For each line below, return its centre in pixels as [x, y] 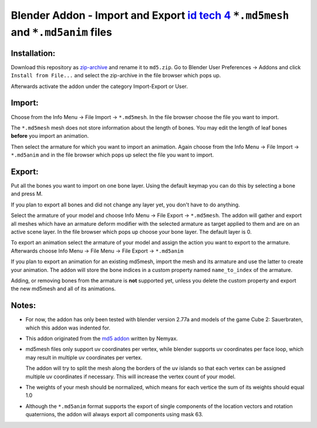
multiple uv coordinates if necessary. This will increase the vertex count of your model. [131, 376]
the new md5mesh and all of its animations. [63, 289]
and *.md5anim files [62, 32]
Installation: [33, 53]
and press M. [27, 194]
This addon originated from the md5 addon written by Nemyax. [102, 338]
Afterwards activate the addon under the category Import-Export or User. [99, 86]
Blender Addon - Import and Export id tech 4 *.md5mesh [150, 15]
